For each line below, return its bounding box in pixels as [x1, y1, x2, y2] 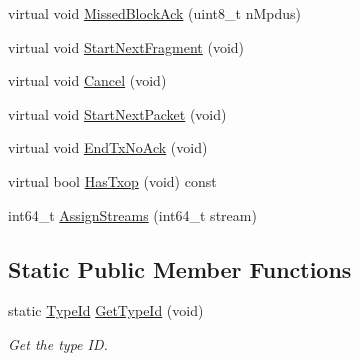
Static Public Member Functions [8, 253, 352, 284]
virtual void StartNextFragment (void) [8, 36, 245, 57]
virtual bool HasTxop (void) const [8, 170, 217, 191]
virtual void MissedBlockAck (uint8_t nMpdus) [8, 3, 301, 23]
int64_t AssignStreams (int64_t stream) [8, 204, 257, 225]
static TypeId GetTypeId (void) [8, 300, 204, 321]
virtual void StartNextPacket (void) [8, 103, 227, 124]
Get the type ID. [8, 333, 108, 354]
